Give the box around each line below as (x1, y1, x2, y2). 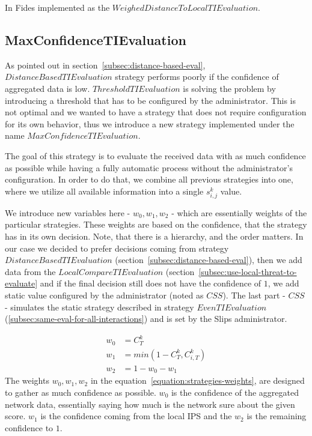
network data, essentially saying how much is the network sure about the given (5, 398, 295, 410)
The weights (5, 374, 49, 387)
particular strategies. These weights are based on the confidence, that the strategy (5, 218, 307, 231)
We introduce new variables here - (5, 206, 130, 219)
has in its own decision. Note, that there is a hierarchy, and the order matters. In (5, 230, 304, 243)
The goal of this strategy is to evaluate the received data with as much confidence (5, 149, 306, 162)
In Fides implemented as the (5, 1, 110, 13)
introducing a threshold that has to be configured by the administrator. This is (5, 94, 296, 106)
